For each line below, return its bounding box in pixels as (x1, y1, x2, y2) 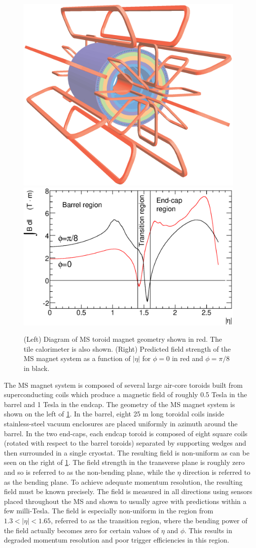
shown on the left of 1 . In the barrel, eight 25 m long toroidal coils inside (4, 409, 224, 419)
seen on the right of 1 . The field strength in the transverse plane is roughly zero (4, 457, 245, 467)
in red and (172, 353, 203, 364)
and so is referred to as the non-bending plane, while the (4, 467, 175, 477)
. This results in (184, 525, 232, 535)
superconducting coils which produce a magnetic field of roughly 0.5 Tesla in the (4, 389, 247, 400)
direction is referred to (183, 467, 251, 477)
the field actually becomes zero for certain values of (4, 525, 159, 535)
